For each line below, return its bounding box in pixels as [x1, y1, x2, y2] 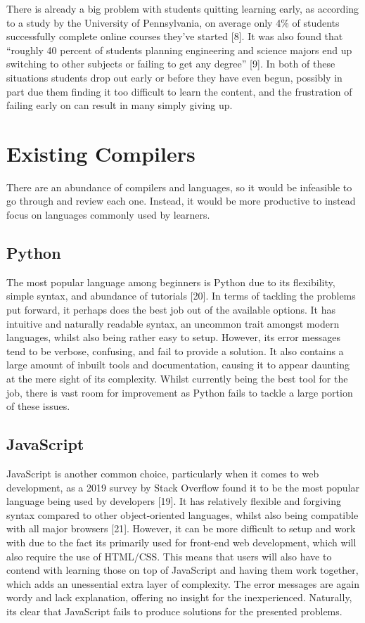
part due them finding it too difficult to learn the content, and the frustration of [6, 84, 352, 98]
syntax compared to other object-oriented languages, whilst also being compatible [6, 507, 359, 522]
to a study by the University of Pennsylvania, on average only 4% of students [6, 15, 340, 30]
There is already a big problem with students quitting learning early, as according [6, 1, 359, 15]
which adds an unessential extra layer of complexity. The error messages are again [6, 576, 359, 591]
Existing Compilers [6, 139, 196, 167]
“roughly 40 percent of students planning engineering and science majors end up [6, 42, 352, 57]
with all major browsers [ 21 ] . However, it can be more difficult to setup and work [6, 521, 356, 536]
